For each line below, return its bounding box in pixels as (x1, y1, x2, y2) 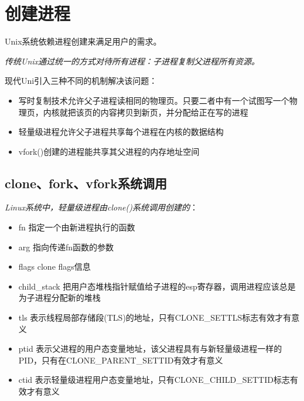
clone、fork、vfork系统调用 (5, 174, 168, 192)
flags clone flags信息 (18, 260, 91, 273)
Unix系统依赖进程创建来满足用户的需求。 (5, 35, 162, 47)
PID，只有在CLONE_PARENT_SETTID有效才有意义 (18, 354, 223, 366)
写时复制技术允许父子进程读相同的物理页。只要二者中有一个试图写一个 (18, 94, 289, 106)
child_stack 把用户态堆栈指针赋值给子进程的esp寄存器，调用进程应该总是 (18, 280, 296, 292)
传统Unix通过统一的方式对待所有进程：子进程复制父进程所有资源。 (5, 55, 260, 67)
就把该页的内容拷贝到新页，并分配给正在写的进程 (59, 106, 248, 118)
